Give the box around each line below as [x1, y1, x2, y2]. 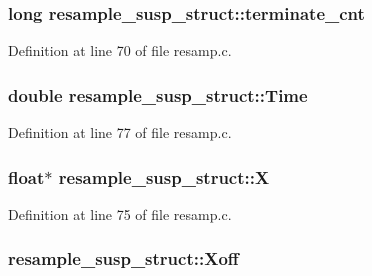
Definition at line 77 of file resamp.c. [8, 122, 232, 143]
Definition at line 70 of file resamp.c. [8, 40, 232, 61]
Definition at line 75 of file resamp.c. [8, 203, 232, 224]
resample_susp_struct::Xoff [8, 246, 239, 271]
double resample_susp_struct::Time [8, 82, 308, 107]
